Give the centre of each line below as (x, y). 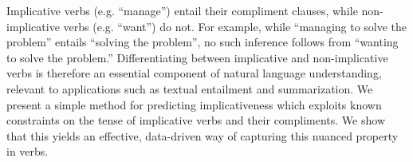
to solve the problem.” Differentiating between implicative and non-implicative (197, 57)
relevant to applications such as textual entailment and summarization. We (190, 88)
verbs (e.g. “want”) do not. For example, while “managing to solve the (235, 26)
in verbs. (28, 151)
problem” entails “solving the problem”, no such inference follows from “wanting (203, 42)
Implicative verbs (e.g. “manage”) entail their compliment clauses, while (182, 10)
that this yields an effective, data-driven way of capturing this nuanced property (203, 135)
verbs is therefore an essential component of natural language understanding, (194, 73)
